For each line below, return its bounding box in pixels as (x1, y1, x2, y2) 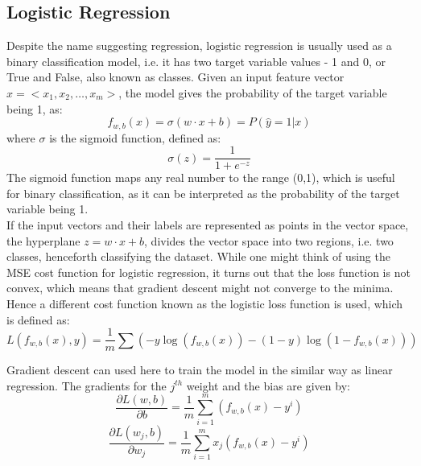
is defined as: (6, 311, 70, 328)
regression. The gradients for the (6, 377, 167, 394)
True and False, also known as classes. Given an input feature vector (6, 68, 345, 85)
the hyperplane (6, 232, 80, 249)
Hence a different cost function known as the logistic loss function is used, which (6, 295, 403, 312)
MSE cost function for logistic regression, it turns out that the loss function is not (6, 263, 411, 280)
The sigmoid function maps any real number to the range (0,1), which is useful (6, 169, 395, 186)
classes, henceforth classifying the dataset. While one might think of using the (6, 248, 390, 265)
